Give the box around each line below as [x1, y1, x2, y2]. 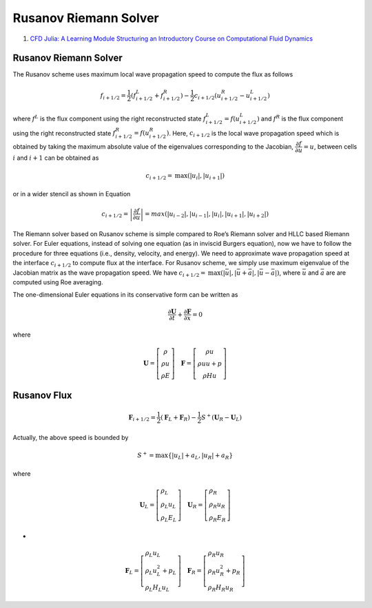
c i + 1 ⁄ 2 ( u [194, 92, 222, 101]
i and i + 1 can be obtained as [12, 154, 99, 162]
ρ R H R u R [207, 583, 234, 593]
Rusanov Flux [12, 389, 72, 401]
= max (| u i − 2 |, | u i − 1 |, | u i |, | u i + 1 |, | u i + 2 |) [145, 210, 269, 220]
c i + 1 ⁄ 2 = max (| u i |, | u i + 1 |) [145, 172, 225, 182]
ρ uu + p [197, 360, 223, 368]
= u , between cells [303, 142, 358, 151]
